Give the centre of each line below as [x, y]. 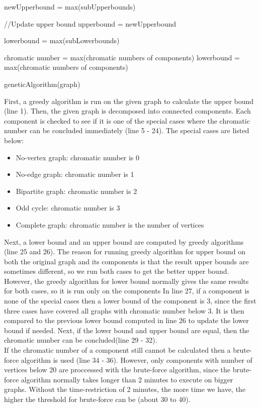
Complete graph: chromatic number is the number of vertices [110, 224]
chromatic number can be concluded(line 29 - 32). [81, 340]
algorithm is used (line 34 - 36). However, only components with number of [137, 360]
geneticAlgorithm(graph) [42, 84]
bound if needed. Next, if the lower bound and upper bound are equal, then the [127, 330]
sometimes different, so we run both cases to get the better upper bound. [117, 271]
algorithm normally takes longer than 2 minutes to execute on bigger [127, 379]
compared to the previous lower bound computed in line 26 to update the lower [126, 320]
